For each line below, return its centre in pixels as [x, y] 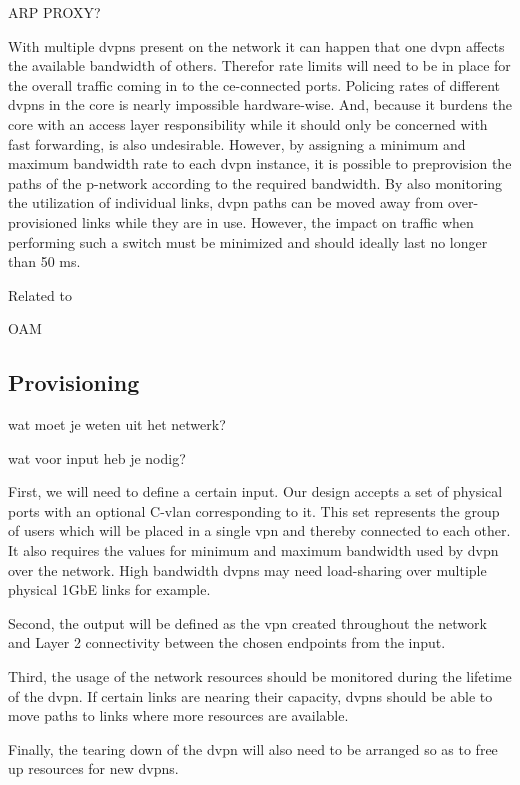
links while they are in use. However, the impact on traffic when [278, 221]
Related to [40, 294]
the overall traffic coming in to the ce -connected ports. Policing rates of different [254, 84]
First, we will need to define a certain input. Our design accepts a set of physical [255, 491]
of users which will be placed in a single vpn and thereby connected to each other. [259, 530]
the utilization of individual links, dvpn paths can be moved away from [226, 202]
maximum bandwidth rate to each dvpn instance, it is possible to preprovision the [260, 163]
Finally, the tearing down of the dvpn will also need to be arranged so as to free [253, 748]
